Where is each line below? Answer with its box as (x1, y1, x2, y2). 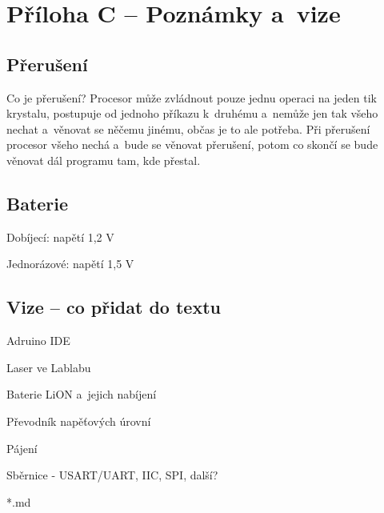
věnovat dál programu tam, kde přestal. (6, 151, 201, 168)
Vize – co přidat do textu (6, 295, 221, 319)
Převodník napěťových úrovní (6, 412, 151, 429)
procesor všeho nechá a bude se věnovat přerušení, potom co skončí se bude (6, 136, 378, 153)
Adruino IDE (6, 332, 70, 349)
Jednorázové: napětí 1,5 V (6, 255, 134, 272)
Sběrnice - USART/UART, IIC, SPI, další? (6, 467, 218, 483)
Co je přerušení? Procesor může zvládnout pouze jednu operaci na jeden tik (6, 89, 377, 106)
